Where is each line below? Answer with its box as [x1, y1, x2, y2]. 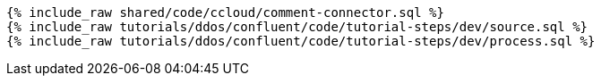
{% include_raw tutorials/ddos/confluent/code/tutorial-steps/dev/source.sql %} [6, 20, 588, 34]
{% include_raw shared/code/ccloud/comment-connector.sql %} [6, 5, 444, 20]
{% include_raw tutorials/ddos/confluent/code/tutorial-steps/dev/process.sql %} [6, 34, 596, 48]
